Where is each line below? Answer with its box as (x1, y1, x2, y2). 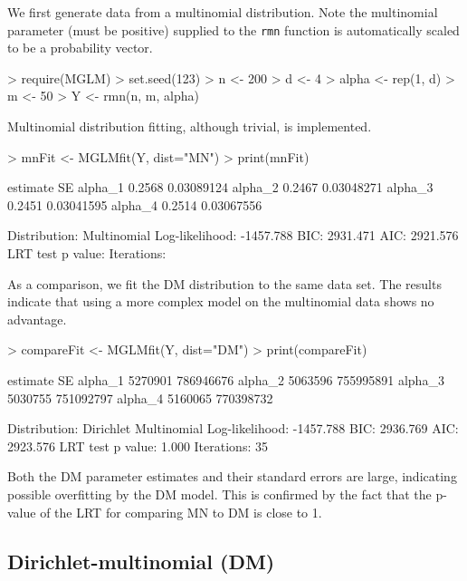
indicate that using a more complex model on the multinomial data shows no (7, 292, 434, 311)
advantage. (7, 309, 67, 328)
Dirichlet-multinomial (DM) (7, 547, 275, 575)
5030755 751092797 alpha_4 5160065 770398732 (7, 388, 273, 407)
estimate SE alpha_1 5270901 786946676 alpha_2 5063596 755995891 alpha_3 (7, 370, 444, 389)
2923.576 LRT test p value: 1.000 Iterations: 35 (7, 436, 268, 455)
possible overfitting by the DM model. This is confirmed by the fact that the (7, 484, 432, 503)
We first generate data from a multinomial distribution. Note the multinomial (7, 3, 438, 21)
